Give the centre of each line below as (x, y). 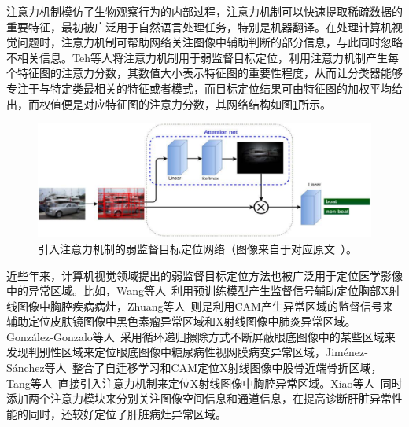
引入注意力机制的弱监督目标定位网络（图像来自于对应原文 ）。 (197, 248)
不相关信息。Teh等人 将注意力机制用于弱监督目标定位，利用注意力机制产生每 (203, 57)
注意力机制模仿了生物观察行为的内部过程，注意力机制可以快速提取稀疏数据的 (204, 11)
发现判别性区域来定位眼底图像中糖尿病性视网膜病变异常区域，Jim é (177, 352)
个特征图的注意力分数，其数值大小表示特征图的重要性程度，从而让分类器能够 (204, 73)
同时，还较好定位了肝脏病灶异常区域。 (127, 413)
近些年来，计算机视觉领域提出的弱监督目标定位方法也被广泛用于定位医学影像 (204, 275)
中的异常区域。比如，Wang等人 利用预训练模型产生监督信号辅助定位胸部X (198, 291)
